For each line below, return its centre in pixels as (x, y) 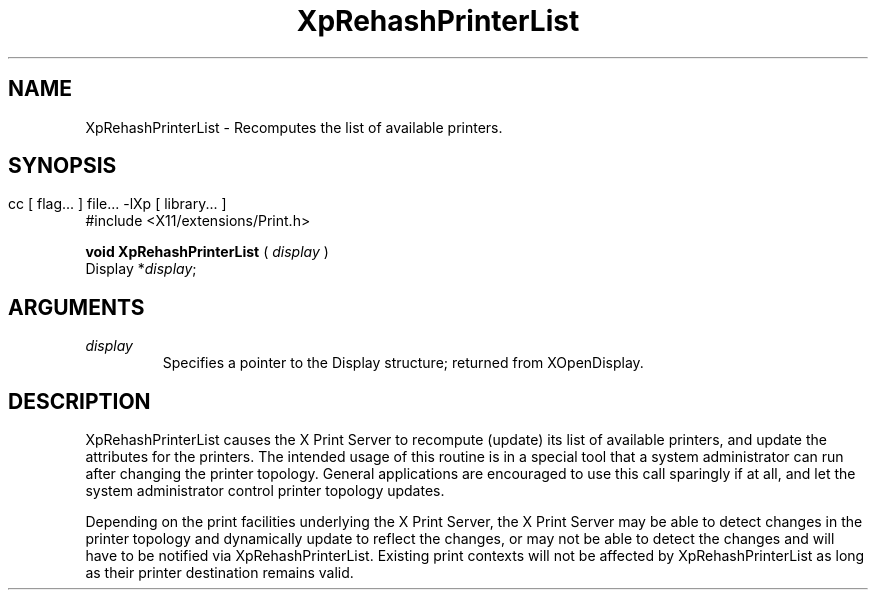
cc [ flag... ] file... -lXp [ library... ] (117, 204)
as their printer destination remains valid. (219, 573)
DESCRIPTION (79, 401)
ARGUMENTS (76, 307)
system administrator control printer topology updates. (265, 491)
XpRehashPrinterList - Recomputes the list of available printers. (294, 127)
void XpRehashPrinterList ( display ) (207, 252)
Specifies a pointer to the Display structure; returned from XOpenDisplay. (403, 363)
